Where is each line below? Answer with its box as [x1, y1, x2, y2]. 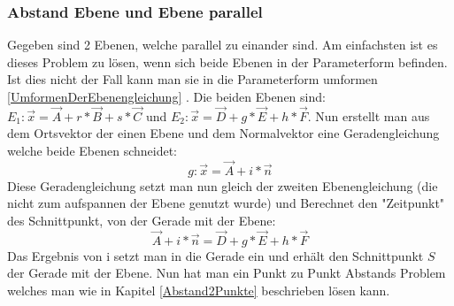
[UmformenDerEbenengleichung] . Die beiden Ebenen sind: [7, 88, 326, 105]
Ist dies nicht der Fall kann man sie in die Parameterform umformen [7, 70, 378, 88]
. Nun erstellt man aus [307, 106, 430, 125]
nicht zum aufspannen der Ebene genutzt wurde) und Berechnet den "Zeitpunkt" [7, 194, 445, 212]
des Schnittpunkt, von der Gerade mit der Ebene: [7, 211, 276, 229]
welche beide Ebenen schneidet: [7, 142, 177, 159]
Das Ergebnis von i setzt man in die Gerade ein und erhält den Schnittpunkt [7, 246, 424, 264]
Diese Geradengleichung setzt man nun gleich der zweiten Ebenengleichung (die [7, 176, 438, 195]
